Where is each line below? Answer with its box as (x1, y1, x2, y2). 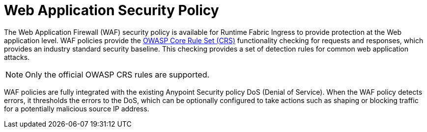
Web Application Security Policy (4, 2, 219, 19)
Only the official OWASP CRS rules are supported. (25, 69, 210, 79)
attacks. (4, 53, 30, 61)
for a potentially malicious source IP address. (4, 104, 149, 113)
